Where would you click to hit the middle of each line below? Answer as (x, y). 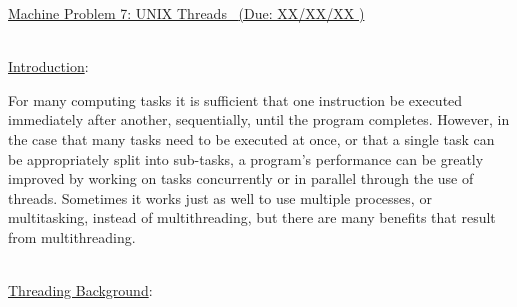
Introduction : (48, 66)
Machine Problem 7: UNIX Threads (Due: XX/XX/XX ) (186, 13)
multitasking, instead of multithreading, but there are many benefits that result (252, 217)
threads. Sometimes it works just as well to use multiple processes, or (220, 197)
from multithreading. (72, 236)
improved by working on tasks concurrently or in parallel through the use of (241, 178)
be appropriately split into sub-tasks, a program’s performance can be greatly (246, 158)
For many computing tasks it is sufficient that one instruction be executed (235, 99)
